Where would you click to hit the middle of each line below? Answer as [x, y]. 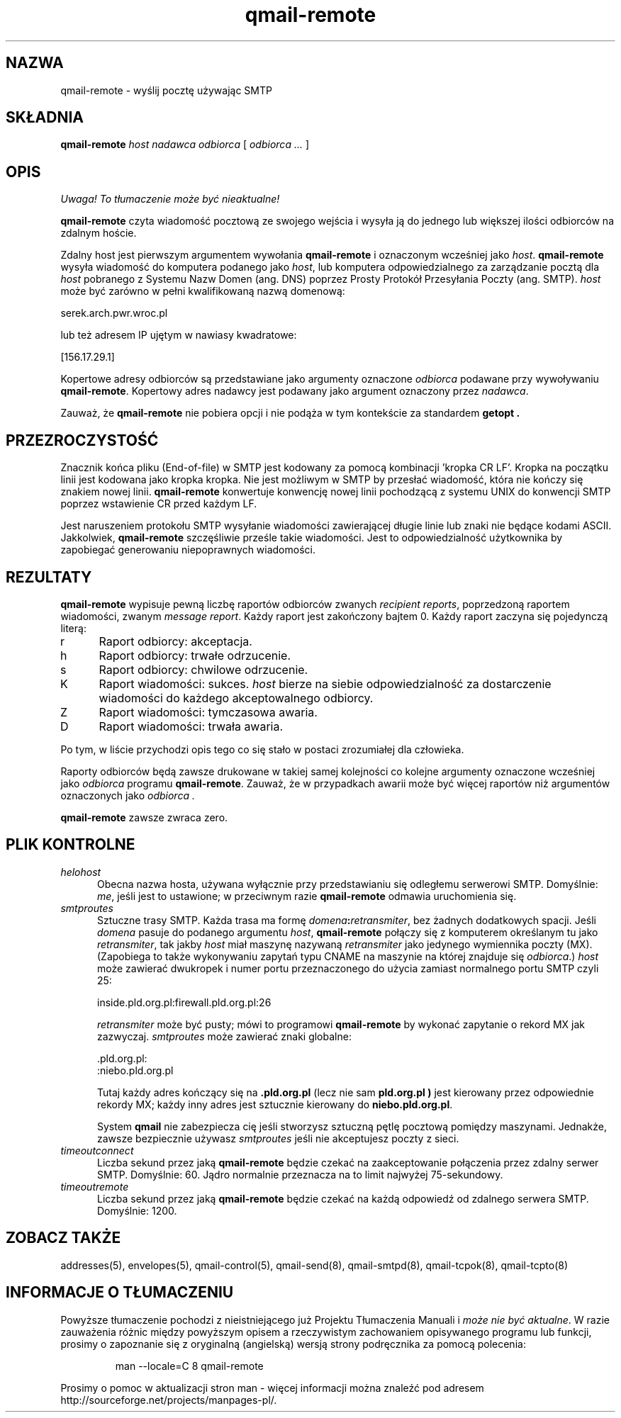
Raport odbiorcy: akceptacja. [175, 641]
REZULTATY [49, 577]
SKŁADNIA [45, 118]
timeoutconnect [97, 1150]
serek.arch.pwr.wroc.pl [114, 313]
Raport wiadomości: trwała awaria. [191, 726]
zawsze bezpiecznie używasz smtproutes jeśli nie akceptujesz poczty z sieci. [278, 1138]
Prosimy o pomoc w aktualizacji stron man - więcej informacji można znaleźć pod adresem [272, 1388]
